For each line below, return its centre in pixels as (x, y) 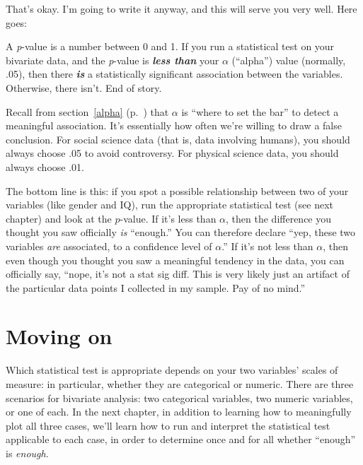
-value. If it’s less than (168, 218)
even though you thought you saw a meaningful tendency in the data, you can (175, 260)
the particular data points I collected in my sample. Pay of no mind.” (156, 287)
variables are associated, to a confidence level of (109, 246)
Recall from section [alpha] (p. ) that (87, 111)
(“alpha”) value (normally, (289, 60)
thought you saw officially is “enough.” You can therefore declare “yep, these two (181, 232)
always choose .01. (45, 166)
